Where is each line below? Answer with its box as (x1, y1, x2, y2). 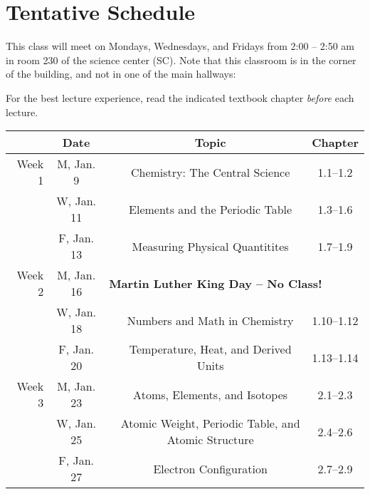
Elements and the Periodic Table (129, 200, 292, 217)
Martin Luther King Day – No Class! (109, 274, 322, 292)
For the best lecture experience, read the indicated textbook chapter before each (6, 90, 354, 105)
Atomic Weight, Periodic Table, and (120, 415, 300, 432)
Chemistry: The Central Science (130, 163, 290, 180)
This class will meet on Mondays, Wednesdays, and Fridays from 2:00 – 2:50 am (6, 38, 355, 53)
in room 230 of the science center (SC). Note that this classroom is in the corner (6, 52, 356, 67)
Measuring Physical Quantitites (132, 237, 289, 254)
